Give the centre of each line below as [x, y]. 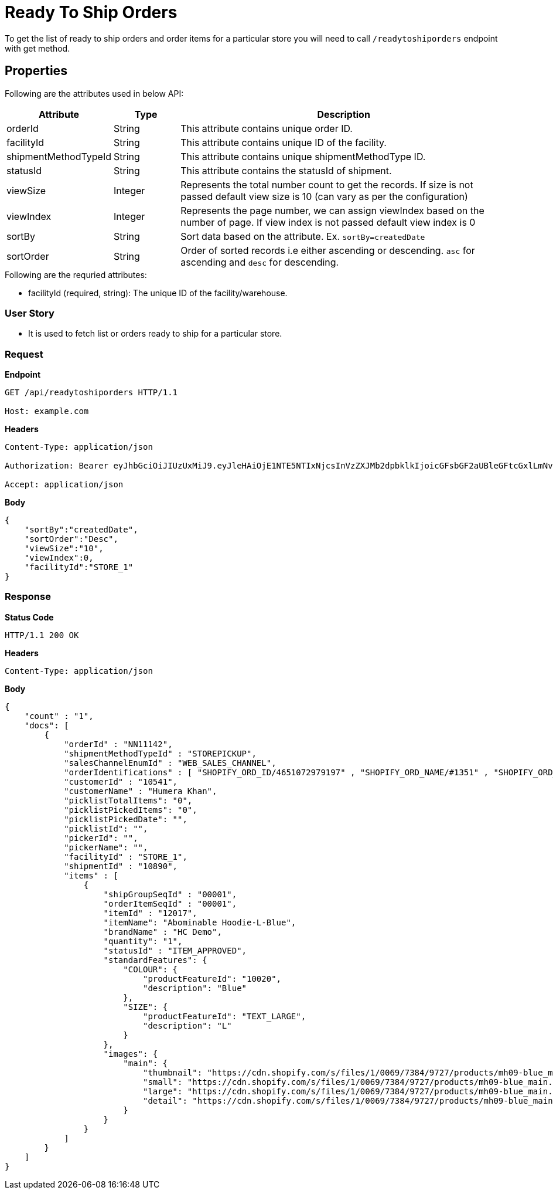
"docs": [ [47, 725]
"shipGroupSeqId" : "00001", [170, 894]
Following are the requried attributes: [76, 274]
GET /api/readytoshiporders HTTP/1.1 [91, 393]
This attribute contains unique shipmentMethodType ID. [303, 156]
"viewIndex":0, [59, 558]
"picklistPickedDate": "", [126, 819]
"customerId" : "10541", [121, 781]
